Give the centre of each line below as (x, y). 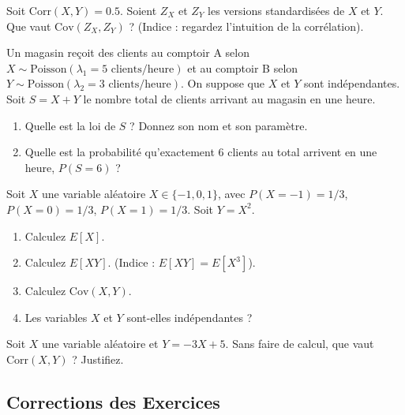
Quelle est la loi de (70, 125)
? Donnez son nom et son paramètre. (219, 125)
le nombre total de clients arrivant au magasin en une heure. (229, 98)
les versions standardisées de (276, 10)
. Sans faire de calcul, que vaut (300, 344)
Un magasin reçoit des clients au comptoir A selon (128, 52)
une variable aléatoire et (100, 344)
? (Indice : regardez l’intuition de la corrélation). (246, 26)
